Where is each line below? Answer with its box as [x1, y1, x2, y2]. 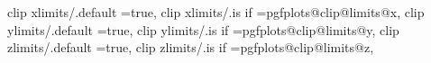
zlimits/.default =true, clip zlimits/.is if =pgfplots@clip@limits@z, [7, 38, 374, 57]
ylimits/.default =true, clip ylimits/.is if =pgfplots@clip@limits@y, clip [7, 20, 399, 39]
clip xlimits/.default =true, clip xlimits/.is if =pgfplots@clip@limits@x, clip [7, 3, 425, 21]
